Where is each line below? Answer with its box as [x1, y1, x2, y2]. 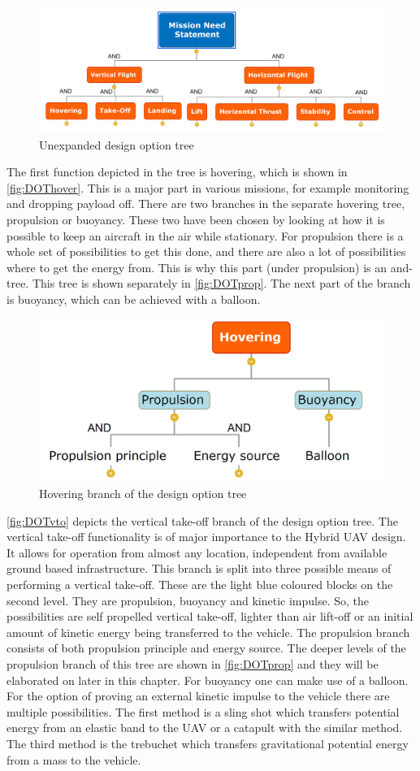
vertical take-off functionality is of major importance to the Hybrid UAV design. [6, 528, 406, 545]
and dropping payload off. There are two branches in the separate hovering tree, [6, 195, 405, 212]
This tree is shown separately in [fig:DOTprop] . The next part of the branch [32, 275, 411, 292]
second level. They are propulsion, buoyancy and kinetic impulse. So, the [6, 591, 369, 609]
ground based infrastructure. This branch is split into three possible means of [6, 560, 392, 577]
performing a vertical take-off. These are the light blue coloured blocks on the [6, 576, 393, 592]
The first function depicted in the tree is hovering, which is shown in [6, 163, 348, 180]
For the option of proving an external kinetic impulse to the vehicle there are [6, 687, 390, 704]
